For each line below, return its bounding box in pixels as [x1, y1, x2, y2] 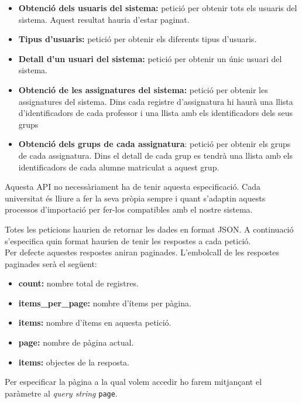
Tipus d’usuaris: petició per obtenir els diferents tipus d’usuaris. [18, 33, 257, 45]
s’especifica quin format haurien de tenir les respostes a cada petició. [5, 234, 251, 247]
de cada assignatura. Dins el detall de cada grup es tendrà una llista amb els [18, 149, 293, 161]
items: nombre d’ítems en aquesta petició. [18, 316, 171, 329]
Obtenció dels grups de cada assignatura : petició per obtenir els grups [18, 138, 291, 150]
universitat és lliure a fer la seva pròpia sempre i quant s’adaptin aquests [5, 192, 266, 204]
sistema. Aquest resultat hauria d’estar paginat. [18, 13, 190, 25]
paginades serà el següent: [5, 257, 97, 269]
